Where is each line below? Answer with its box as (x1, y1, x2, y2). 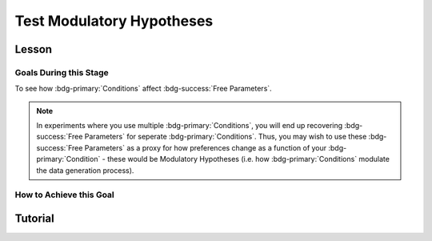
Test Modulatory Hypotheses (14, 12, 214, 30)
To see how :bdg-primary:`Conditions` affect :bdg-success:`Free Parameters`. (14, 84, 272, 94)
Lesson (14, 42, 52, 56)
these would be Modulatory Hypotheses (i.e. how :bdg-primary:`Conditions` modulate (106, 155, 390, 164)
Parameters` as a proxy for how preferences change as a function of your (84, 143, 327, 152)
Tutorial (14, 212, 55, 226)
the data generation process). (36, 165, 134, 175)
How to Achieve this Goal (14, 189, 115, 200)
